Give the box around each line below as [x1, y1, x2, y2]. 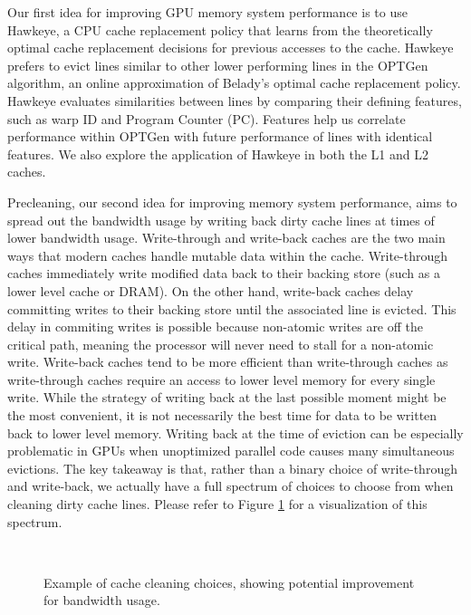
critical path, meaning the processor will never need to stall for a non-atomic [7, 334, 434, 353]
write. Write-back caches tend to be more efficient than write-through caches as [7, 352, 448, 371]
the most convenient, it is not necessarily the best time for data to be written [7, 406, 437, 425]
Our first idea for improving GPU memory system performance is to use [7, 3, 408, 21]
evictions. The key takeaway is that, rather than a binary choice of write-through [7, 458, 457, 477]
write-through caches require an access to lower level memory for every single [7, 370, 436, 389]
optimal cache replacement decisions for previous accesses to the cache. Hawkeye [7, 38, 454, 57]
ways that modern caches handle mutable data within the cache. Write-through [7, 245, 447, 264]
